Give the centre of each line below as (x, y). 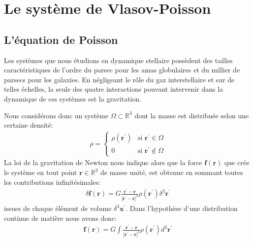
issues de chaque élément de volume (58, 208)
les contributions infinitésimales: (52, 182)
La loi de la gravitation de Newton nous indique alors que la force (103, 162)
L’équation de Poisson (61, 39)
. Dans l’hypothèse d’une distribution (182, 208)
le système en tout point (41, 172)
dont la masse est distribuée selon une (192, 115)
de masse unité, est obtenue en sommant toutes (172, 172)
